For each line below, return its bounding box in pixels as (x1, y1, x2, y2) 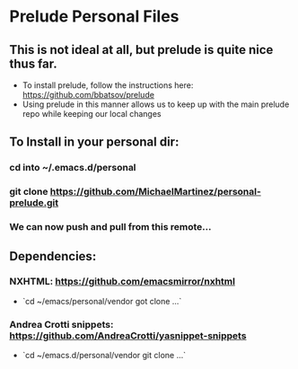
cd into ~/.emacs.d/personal (9, 162, 136, 174)
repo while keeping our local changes (22, 109, 162, 119)
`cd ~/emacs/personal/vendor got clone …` (22, 295, 182, 306)
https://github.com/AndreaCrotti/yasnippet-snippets (9, 329, 247, 342)
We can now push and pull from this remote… (9, 221, 212, 233)
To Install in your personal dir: (9, 135, 180, 150)
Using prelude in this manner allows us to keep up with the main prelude (22, 99, 290, 110)
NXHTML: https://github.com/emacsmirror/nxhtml (9, 276, 236, 288)
